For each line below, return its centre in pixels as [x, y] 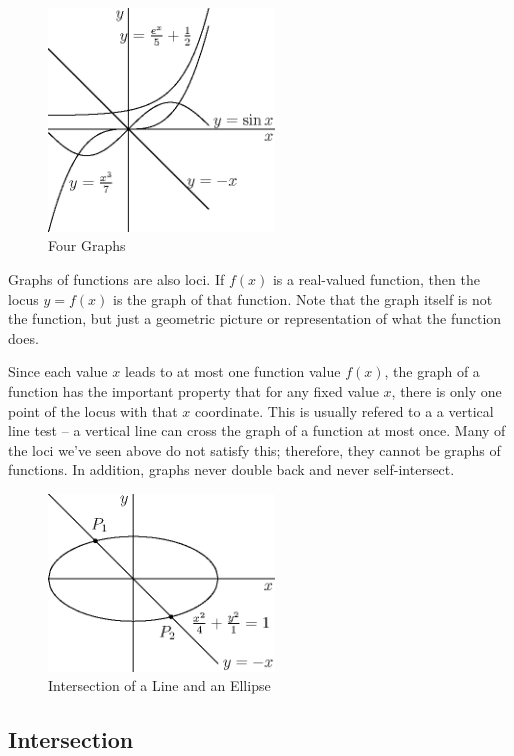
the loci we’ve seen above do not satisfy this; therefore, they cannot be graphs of [254, 449]
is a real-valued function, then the [376, 279]
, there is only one [446, 391]
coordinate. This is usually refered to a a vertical [344, 410]
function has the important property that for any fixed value [193, 391]
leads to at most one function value [232, 371]
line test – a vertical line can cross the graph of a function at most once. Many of [257, 430]
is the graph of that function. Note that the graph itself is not [303, 298]
